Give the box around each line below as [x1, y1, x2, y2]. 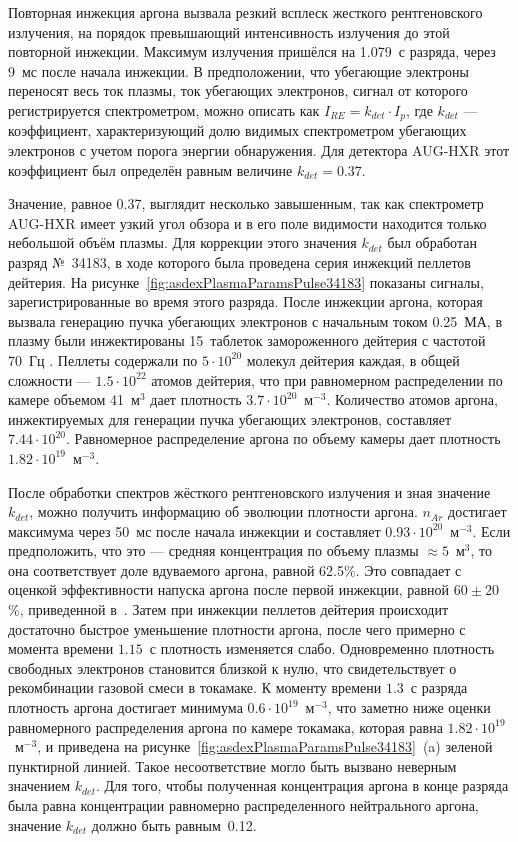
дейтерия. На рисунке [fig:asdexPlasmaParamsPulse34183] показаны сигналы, [8, 271, 484, 292]
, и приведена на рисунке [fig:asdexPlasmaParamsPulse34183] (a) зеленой [37, 736, 493, 757]
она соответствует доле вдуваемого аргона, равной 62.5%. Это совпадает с [8, 559, 462, 580]
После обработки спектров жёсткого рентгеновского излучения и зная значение [8, 481, 491, 502]
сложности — [8, 369, 91, 390]
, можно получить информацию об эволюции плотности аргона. [29, 501, 418, 522]
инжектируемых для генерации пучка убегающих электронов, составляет [8, 408, 452, 429]
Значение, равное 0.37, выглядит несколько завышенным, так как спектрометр [8, 193, 484, 214]
